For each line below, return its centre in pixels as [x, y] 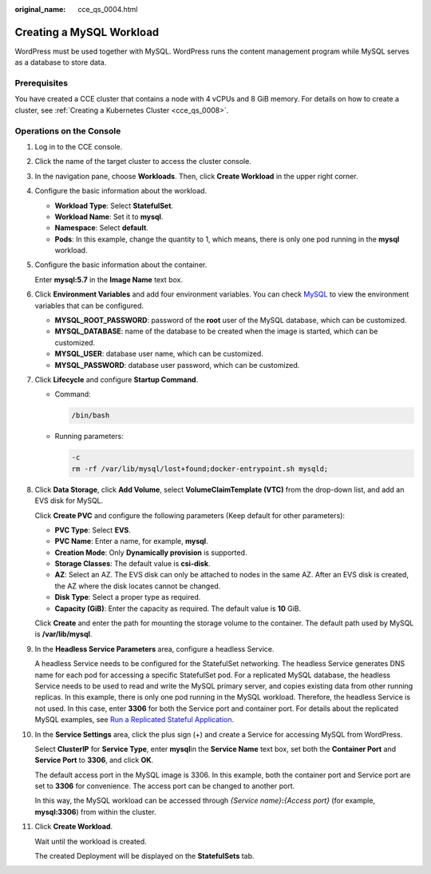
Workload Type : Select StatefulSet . [114, 206]
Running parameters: [89, 437]
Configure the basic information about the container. [121, 265]
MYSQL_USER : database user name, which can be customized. [159, 354]
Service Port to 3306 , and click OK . [94, 760]
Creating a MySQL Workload [87, 32]
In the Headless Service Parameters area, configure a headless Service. [154, 649]
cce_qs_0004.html [108, 9]
